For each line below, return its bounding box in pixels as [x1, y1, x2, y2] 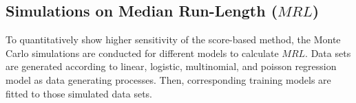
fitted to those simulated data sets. [6, 86, 153, 100]
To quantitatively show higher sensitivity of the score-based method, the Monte [6, 32, 341, 47]
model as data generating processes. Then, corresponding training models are [6, 72, 331, 87]
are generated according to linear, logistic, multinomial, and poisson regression [6, 59, 337, 73]
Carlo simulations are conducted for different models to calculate [6, 45, 279, 60]
